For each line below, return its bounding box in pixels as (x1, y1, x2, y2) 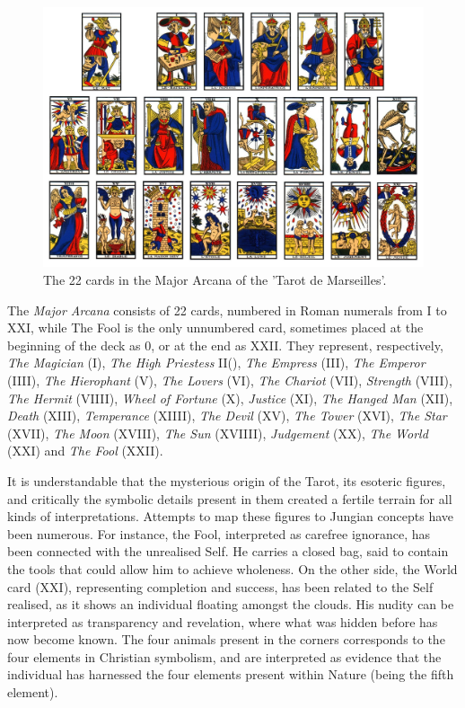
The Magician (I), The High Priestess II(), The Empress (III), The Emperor (7, 353, 426, 372)
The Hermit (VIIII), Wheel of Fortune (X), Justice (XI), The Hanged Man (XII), (7, 388, 453, 407)
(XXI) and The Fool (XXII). (7, 441, 163, 460)
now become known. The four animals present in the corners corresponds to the (7, 630, 445, 649)
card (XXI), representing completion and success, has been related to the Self (7, 577, 434, 596)
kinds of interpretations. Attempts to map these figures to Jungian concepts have (7, 507, 453, 526)
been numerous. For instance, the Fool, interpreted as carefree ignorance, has (7, 524, 431, 543)
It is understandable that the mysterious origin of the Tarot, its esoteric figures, (7, 471, 446, 490)
